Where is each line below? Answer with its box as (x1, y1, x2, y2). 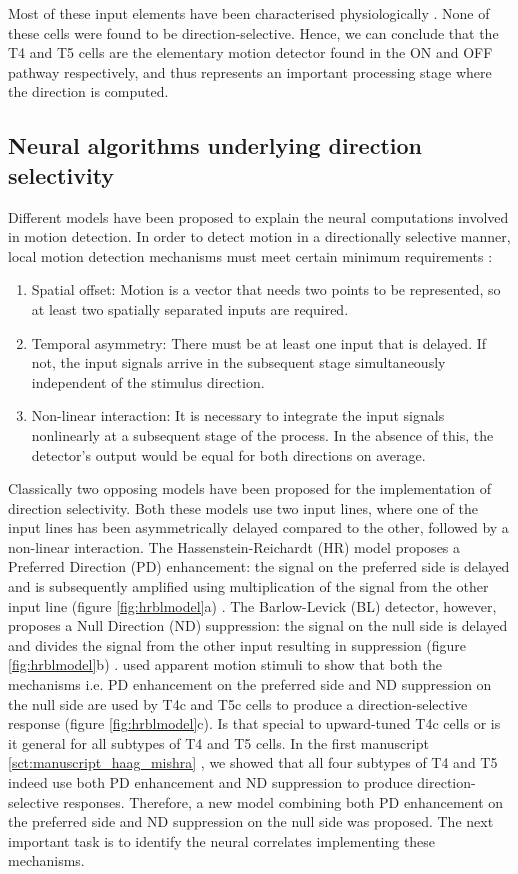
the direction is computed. (8, 81, 169, 102)
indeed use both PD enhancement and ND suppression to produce (8, 772, 413, 792)
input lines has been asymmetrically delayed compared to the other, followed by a (8, 517, 509, 538)
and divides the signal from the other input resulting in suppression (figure (8, 634, 467, 655)
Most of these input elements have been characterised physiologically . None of (8, 3, 490, 23)
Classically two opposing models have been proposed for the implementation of (8, 478, 492, 499)
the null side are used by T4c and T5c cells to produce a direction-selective (8, 693, 468, 714)
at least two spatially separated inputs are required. (31, 298, 349, 319)
